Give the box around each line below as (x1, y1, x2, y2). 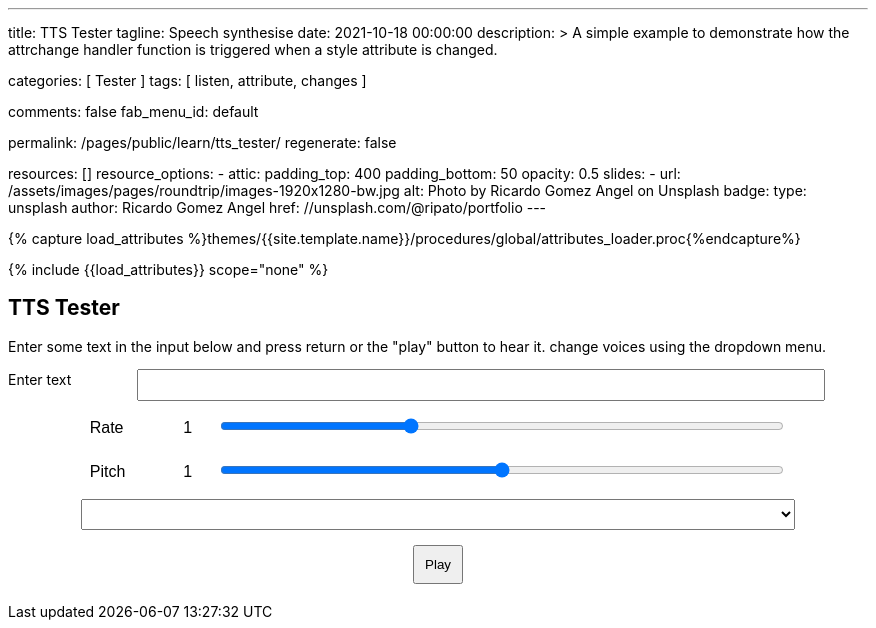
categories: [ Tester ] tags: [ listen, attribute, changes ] (8, 72, 367, 89)
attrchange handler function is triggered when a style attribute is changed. (8, 41, 498, 58)
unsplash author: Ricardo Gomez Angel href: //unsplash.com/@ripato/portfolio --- (8, 199, 547, 216)
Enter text (8, 370, 72, 388)
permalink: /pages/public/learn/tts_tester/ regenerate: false (8, 134, 397, 151)
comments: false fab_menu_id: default (8, 103, 259, 120)
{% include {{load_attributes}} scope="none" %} (8, 261, 329, 278)
